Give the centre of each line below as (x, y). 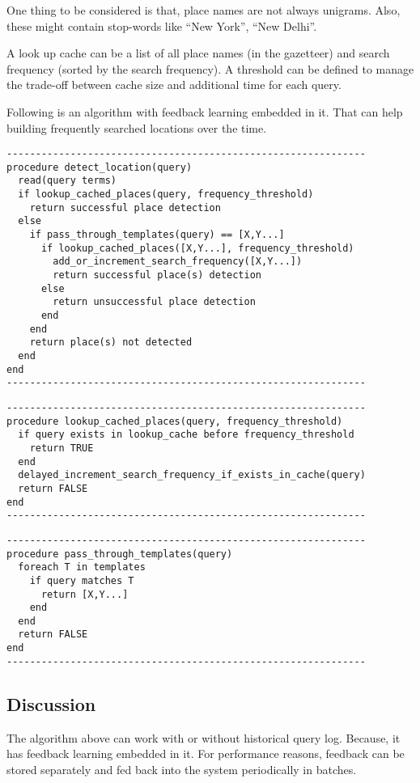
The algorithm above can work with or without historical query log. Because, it (204, 737)
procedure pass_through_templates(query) (120, 554)
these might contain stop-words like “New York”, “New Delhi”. (162, 25)
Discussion (51, 703)
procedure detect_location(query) (100, 167)
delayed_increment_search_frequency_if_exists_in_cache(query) (192, 475)
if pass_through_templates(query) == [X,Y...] (157, 235)
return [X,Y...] (85, 594)
